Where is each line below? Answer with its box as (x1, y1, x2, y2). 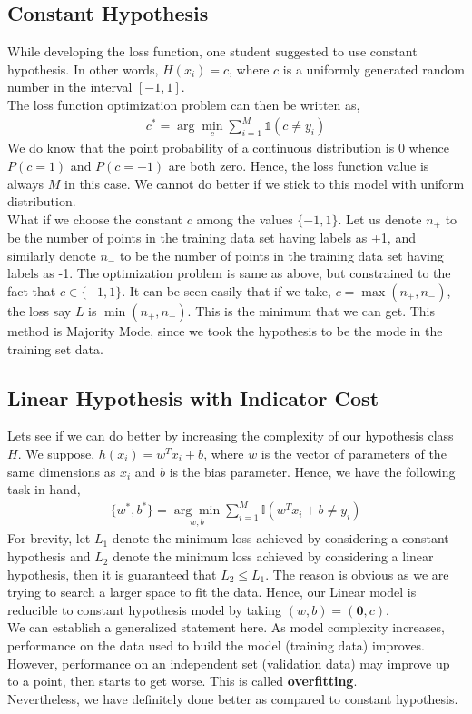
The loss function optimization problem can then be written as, (7, 94, 360, 114)
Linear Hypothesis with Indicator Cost (7, 383, 379, 412)
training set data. (7, 339, 103, 358)
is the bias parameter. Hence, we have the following (169, 461, 456, 481)
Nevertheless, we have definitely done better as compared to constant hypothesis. (7, 689, 458, 708)
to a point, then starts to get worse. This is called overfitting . (7, 671, 358, 690)
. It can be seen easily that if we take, (122, 281, 331, 300)
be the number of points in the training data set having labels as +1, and (7, 228, 416, 247)
